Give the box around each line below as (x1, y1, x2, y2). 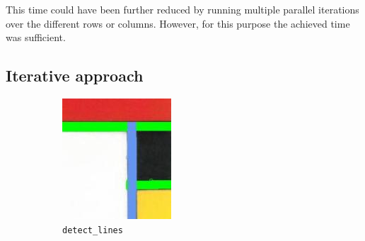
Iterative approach (6, 65, 144, 86)
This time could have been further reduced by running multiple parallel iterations (6, 2, 359, 16)
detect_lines (62, 225, 123, 235)
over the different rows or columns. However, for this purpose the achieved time (6, 16, 350, 30)
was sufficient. (6, 30, 66, 45)
